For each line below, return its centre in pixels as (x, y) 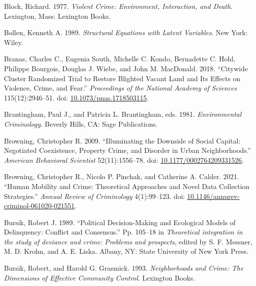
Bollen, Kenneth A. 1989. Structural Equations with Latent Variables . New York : (126, 32)
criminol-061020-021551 (39, 206)
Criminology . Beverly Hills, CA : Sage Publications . (81, 123)
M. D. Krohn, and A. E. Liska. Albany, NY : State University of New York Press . (126, 251)
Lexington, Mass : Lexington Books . (57, 16)
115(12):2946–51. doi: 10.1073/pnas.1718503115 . (76, 97)
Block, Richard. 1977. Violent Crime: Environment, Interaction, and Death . (118, 6)
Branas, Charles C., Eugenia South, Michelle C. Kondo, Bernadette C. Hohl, (120, 59)
